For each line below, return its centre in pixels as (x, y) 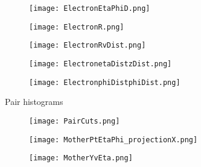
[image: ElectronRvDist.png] (88, 46)
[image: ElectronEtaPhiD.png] (90, 8)
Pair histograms (34, 102)
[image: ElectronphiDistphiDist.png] (105, 82)
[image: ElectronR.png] (77, 27)
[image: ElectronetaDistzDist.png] (101, 64)
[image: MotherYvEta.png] (81, 158)
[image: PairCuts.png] (75, 121)
